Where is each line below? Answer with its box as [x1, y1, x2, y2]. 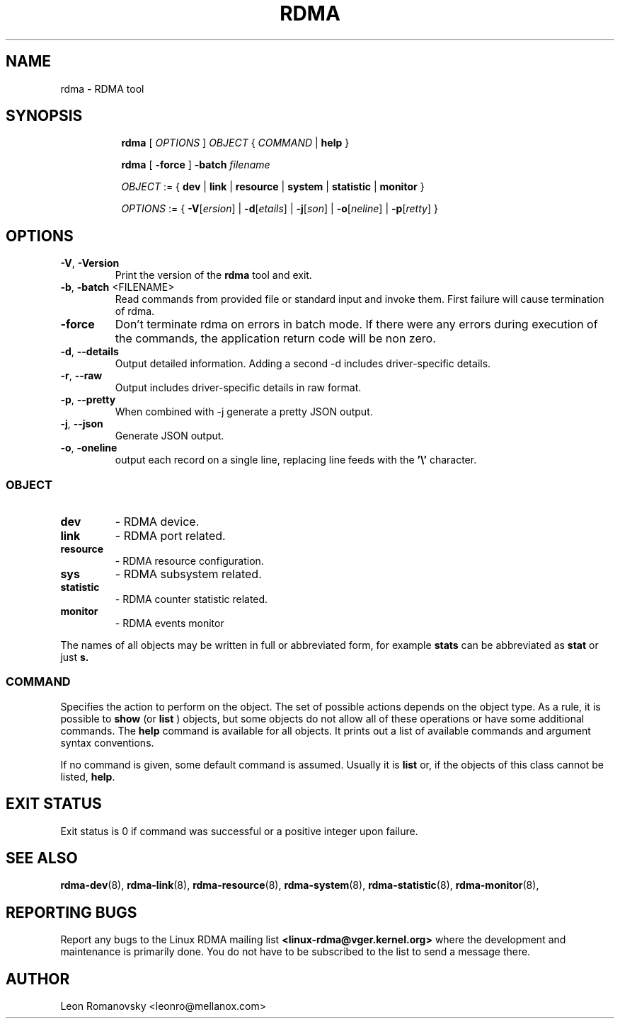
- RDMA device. [115, 514, 200, 529]
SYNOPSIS [6, 107, 83, 125]
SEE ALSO [6, 849, 78, 868]
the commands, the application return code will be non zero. [115, 331, 436, 346]
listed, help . [60, 770, 115, 783]
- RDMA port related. [115, 529, 226, 543]
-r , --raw [60, 369, 103, 382]
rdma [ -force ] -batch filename [121, 159, 270, 171]
